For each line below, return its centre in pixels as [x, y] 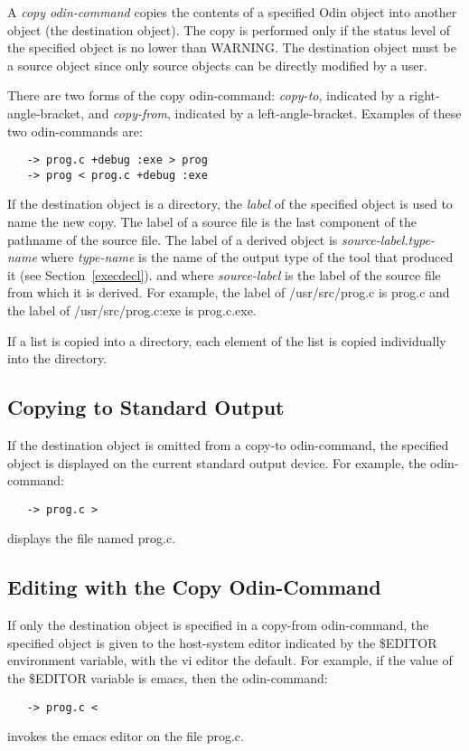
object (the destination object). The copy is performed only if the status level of [229, 29]
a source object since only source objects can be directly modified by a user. [217, 65]
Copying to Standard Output [146, 407]
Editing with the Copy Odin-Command [194, 587]
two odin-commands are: [75, 131]
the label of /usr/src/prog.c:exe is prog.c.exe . [132, 310]
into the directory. [57, 358]
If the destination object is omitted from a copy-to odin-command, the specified [228, 445]
